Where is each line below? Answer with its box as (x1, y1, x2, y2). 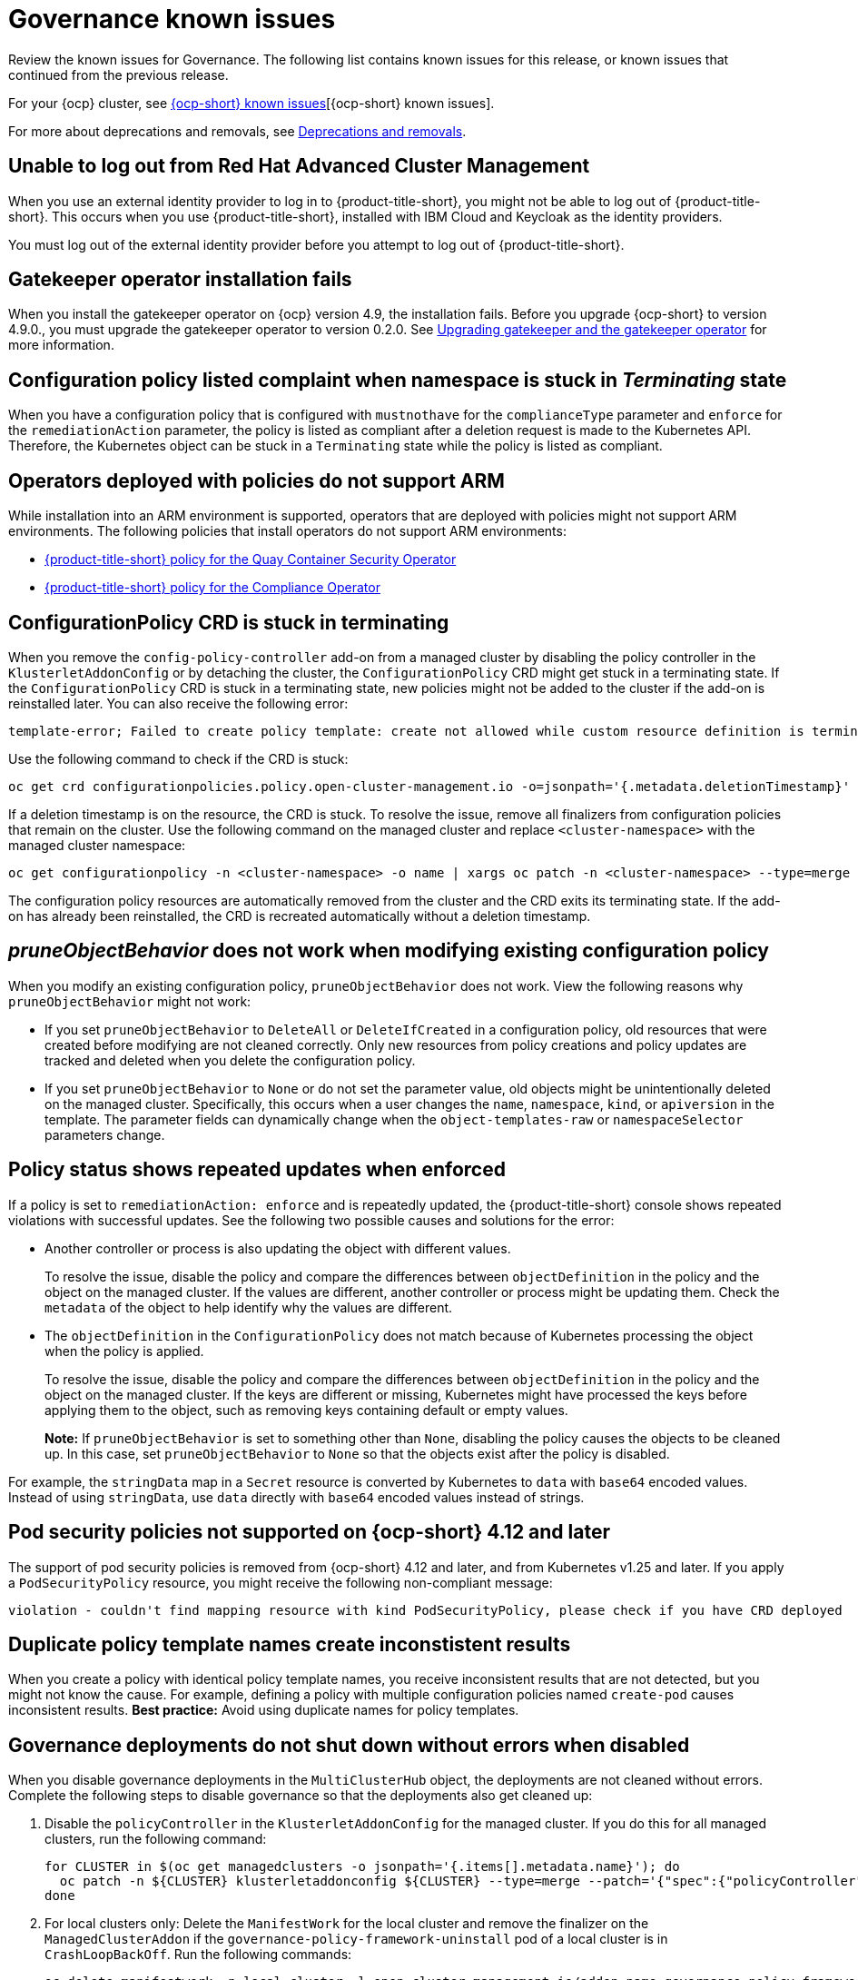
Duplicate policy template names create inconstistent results (8, 1632, 571, 1656)
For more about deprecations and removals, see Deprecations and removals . (8, 123, 467, 139)
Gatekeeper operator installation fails (8, 268, 352, 292)
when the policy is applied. (44, 1342, 204, 1359)
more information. (8, 337, 114, 353)
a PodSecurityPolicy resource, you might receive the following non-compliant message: (8, 1574, 553, 1590)
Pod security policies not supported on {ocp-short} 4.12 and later (8, 1520, 610, 1544)
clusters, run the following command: (44, 1831, 267, 1847)
